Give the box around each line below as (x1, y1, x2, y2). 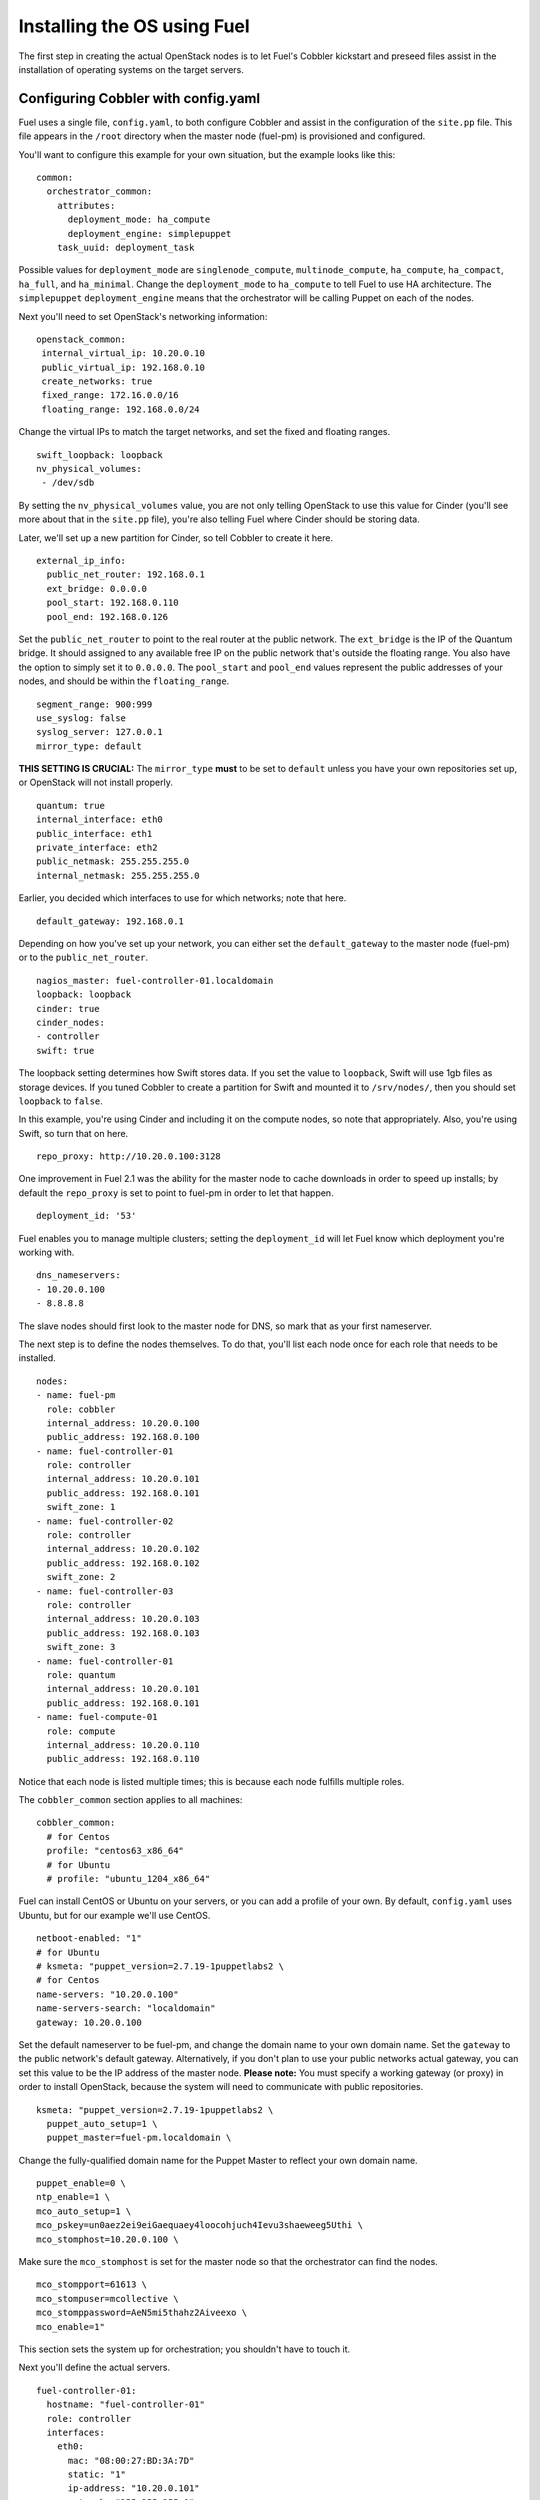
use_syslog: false (36, 712, 127, 724)
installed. (18, 1352, 57, 1364)
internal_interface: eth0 (36, 814, 164, 825)
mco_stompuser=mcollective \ (36, 2293, 179, 2304)
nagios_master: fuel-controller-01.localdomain (36, 975, 274, 986)
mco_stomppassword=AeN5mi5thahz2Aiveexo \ (36, 2307, 248, 2319)
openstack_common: (36, 333, 127, 345)
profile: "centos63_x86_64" (46, 1845, 185, 1857)
